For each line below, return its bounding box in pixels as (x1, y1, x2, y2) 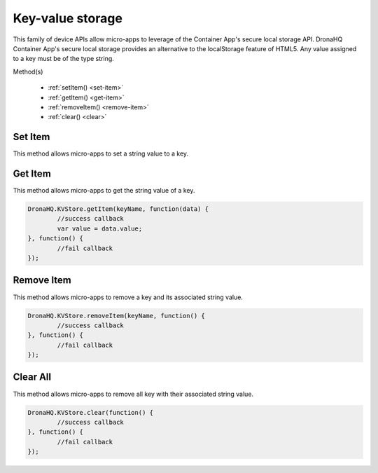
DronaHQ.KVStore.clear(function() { (27, 409, 154, 416)
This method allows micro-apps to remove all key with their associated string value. (13, 390, 254, 398)
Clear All (13, 371, 52, 383)
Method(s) (13, 67, 43, 76)
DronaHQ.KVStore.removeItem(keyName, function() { (27, 312, 206, 320)
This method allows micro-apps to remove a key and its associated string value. (13, 293, 243, 301)
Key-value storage (13, 11, 122, 26)
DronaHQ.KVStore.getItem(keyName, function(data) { (27, 205, 209, 213)
